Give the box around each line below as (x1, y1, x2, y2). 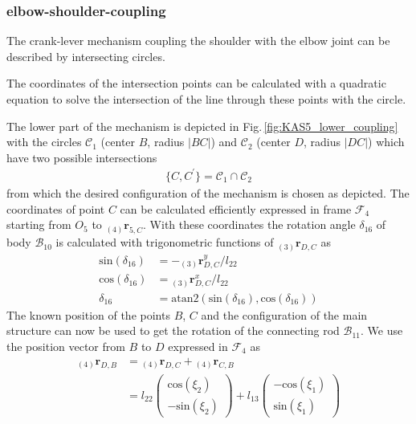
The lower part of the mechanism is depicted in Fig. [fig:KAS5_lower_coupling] (6, 117, 398, 134)
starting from (6, 216, 71, 233)
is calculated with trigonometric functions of (55, 234, 274, 251)
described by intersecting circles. (6, 47, 165, 64)
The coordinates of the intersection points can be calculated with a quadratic (6, 75, 386, 92)
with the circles (6, 133, 82, 150)
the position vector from (6, 337, 125, 354)
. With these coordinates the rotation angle (143, 216, 356, 233)
